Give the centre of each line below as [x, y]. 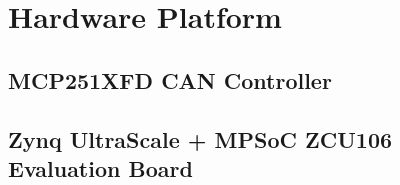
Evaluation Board [100, 167]
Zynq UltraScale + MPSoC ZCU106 [200, 138]
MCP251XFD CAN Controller [170, 79]
